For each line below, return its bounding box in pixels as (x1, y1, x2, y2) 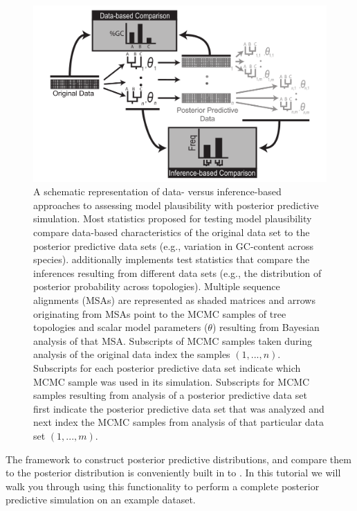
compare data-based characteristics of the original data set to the (33, 225, 310, 240)
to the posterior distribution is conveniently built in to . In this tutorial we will (6, 465, 341, 480)
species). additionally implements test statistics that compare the (33, 252, 310, 267)
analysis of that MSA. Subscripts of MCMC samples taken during (33, 333, 313, 348)
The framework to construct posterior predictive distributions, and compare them (6, 451, 351, 466)
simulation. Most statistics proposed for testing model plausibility (33, 211, 312, 226)
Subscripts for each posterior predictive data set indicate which (33, 360, 301, 375)
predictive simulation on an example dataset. (6, 492, 196, 507)
